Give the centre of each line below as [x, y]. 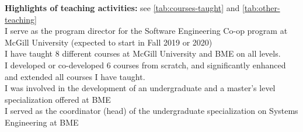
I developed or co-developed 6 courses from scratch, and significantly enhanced [145, 65]
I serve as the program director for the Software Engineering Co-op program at [146, 31]
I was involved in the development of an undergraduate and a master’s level [140, 88]
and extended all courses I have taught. [75, 76]
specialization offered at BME [58, 99]
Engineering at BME [42, 122]
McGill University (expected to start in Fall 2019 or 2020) [109, 42]
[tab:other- [261, 8]
